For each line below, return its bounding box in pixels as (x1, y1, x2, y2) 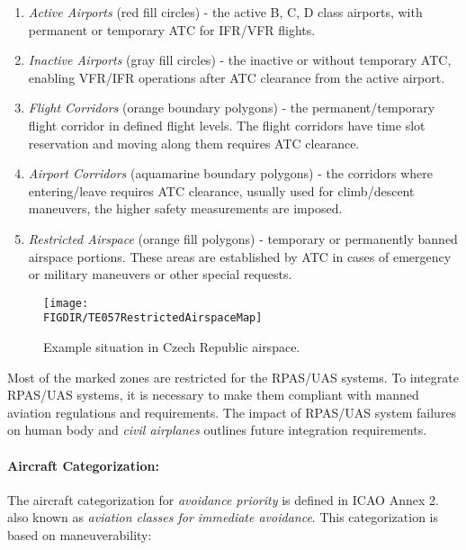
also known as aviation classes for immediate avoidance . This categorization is (7, 508, 439, 527)
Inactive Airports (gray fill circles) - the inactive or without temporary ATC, (28, 50, 452, 69)
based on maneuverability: (7, 525, 152, 544)
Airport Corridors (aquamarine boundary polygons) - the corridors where (28, 164, 433, 183)
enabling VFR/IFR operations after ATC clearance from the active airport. (28, 68, 445, 86)
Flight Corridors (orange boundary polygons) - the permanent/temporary (28, 98, 435, 117)
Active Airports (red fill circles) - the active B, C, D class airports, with (28, 3, 423, 21)
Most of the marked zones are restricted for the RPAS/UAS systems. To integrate (7, 367, 459, 386)
